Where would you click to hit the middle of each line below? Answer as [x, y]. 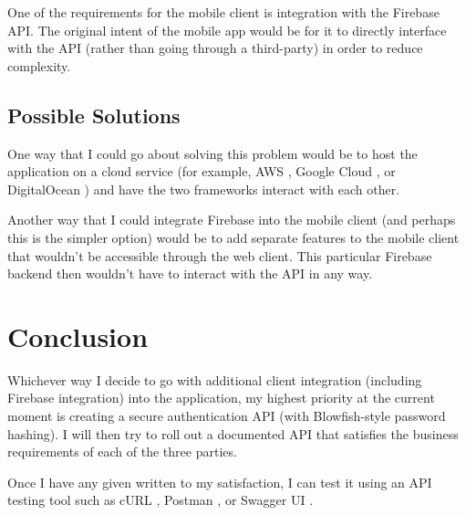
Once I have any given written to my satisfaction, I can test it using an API [220, 482]
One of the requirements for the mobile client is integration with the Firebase [223, 12]
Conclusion [78, 336]
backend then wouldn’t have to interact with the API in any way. [190, 273]
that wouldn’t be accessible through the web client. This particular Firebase [220, 255]
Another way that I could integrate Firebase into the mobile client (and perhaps [232, 220]
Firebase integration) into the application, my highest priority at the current [221, 398]
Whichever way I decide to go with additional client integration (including [215, 379]
